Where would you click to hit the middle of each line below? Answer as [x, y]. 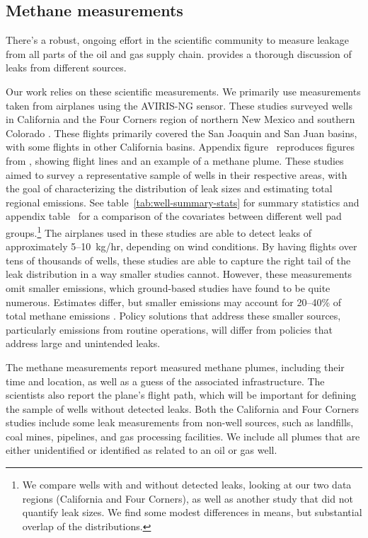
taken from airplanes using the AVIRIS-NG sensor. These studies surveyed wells [179, 105]
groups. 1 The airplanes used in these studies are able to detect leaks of [159, 231]
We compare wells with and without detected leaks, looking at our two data [187, 485]
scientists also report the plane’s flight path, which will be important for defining [181, 395]
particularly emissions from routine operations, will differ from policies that [169, 329]
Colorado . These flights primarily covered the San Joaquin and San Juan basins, [182, 133]
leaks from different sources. [66, 68]
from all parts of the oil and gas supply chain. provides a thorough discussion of [179, 53]
